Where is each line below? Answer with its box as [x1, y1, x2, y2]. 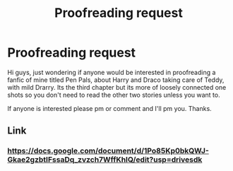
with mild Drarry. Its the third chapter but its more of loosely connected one [7, 83, 227, 91]
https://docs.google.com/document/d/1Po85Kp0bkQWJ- [7, 146, 210, 156]
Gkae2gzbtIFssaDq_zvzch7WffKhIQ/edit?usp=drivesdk [7, 155, 203, 165]
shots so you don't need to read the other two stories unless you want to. [7, 90, 220, 99]
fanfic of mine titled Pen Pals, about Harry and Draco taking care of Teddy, [7, 76, 225, 84]
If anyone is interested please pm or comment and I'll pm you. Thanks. [7, 104, 212, 112]
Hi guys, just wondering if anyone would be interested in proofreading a [7, 68, 216, 76]
